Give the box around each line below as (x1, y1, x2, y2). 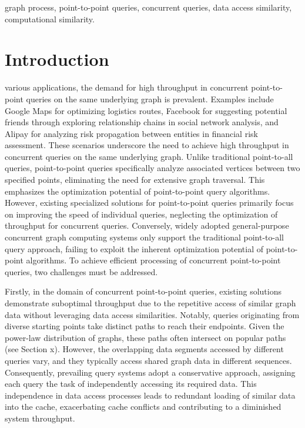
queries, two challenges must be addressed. (5, 265, 158, 277)
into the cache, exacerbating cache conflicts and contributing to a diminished (5, 400, 281, 413)
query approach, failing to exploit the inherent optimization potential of (5, 242, 264, 255)
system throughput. (5, 412, 75, 424)
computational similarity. (5, 12, 95, 25)
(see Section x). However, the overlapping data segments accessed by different (5, 343, 284, 355)
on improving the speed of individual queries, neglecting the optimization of (5, 208, 278, 220)
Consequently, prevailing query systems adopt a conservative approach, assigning (5, 366, 296, 378)
